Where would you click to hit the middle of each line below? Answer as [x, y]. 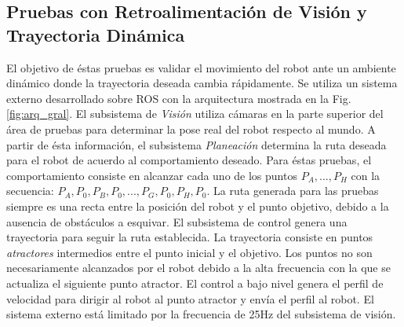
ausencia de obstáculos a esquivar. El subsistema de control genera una [177, 221]
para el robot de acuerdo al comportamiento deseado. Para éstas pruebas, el [189, 160]
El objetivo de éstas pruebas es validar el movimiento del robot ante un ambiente [201, 67]
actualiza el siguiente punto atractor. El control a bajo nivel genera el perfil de [195, 283]
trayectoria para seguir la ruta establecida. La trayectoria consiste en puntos [190, 237]
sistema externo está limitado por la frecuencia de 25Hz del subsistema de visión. [201, 314]
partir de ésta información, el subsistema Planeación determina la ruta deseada [197, 144]
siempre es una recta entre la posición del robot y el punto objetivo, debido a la [198, 206]
